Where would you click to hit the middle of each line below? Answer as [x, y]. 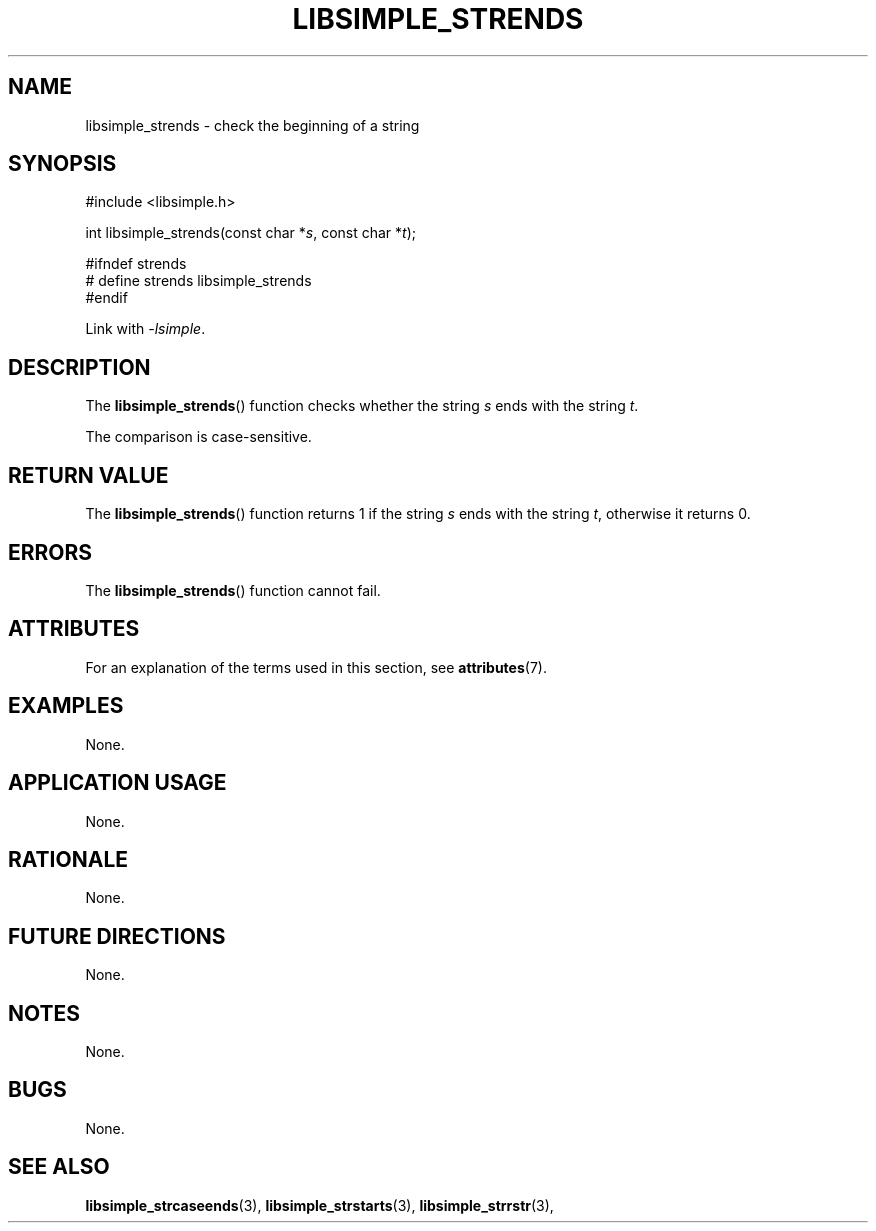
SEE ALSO [59, 1167]
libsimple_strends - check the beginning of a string [252, 125]
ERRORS [50, 552]
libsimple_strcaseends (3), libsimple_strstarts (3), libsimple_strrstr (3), [319, 1205]
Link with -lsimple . [145, 329]
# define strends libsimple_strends [198, 281]
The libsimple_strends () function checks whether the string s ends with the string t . [362, 406]
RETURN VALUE [88, 475]
